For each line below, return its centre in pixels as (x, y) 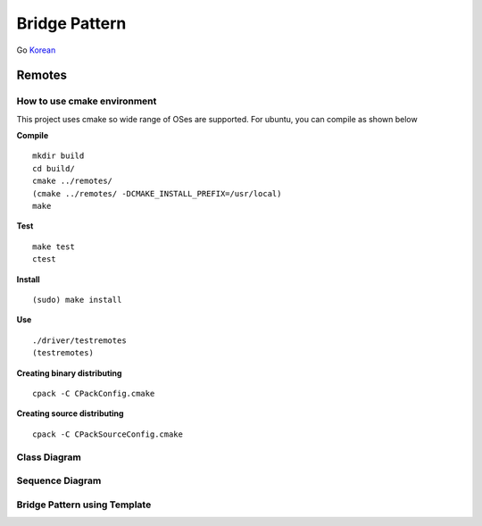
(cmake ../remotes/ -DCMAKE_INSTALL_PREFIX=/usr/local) (157, 193)
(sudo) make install (77, 300)
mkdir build (58, 156)
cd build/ (54, 168)
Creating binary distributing (69, 373)
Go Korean (36, 50)
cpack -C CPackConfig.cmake (94, 393)
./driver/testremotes (79, 340)
